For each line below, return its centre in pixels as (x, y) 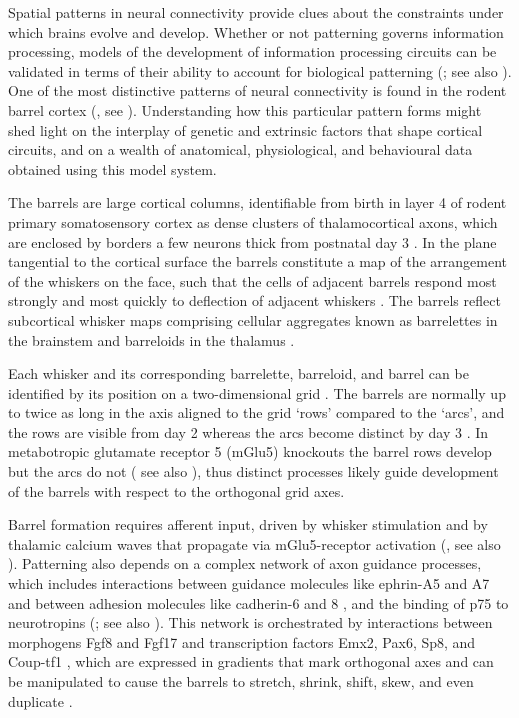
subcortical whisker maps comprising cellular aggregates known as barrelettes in (253, 319)
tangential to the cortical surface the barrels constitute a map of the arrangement (257, 261)
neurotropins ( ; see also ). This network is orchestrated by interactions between (250, 622)
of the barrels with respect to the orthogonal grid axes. (176, 490)
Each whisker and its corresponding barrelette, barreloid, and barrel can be (238, 373)
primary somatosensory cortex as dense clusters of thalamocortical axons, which (253, 221)
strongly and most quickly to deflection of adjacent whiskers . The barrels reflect (254, 300)
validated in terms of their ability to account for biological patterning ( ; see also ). (260, 70)
